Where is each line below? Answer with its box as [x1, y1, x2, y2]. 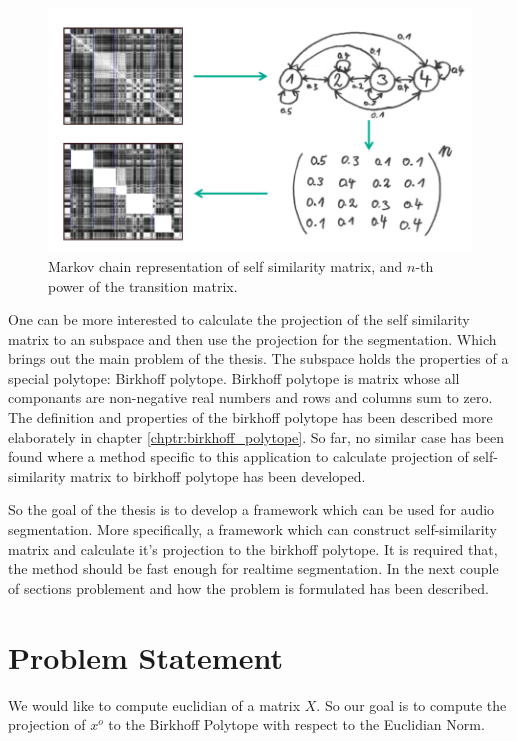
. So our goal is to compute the [316, 694, 507, 715]
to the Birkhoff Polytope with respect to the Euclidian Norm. [108, 714, 485, 735]
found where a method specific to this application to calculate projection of [8, 446, 469, 467]
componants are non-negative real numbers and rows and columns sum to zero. [8, 387, 493, 408]
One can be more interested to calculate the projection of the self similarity [8, 309, 470, 330]
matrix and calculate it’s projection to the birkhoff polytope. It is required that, [8, 538, 498, 559]
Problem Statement [8, 636, 283, 677]
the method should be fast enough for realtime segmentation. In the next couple [8, 558, 499, 579]
